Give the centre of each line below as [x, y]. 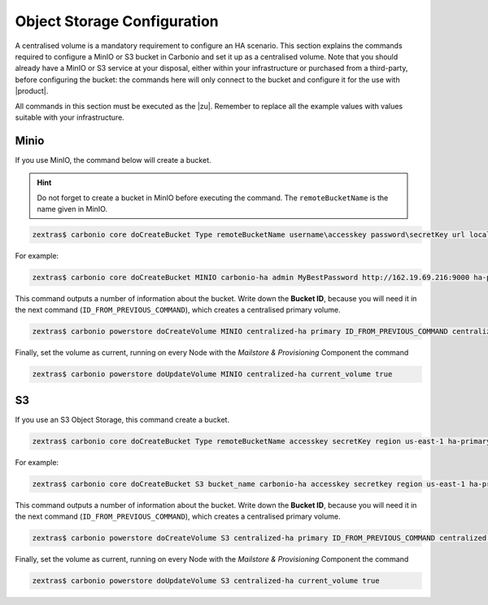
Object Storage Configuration [117, 21]
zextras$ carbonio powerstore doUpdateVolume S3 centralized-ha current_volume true [206, 581]
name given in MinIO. [72, 208]
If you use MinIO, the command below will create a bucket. [113, 160]
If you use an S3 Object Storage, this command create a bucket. [122, 419]
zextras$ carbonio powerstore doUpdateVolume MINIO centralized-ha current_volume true [212, 374]
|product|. [32, 91]
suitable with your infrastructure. [70, 117]
